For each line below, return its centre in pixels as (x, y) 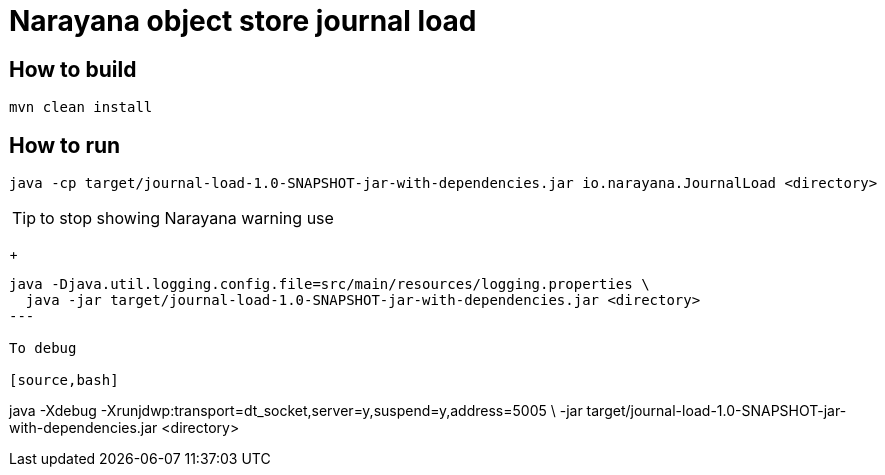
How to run (65, 145)
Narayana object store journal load (243, 21)
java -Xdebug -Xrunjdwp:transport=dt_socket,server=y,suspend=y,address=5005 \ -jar (296, 411)
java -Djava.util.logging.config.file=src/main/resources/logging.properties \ (329, 284)
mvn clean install (81, 107)
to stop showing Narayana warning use (187, 218)
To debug (43, 348)
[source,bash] (64, 380)
